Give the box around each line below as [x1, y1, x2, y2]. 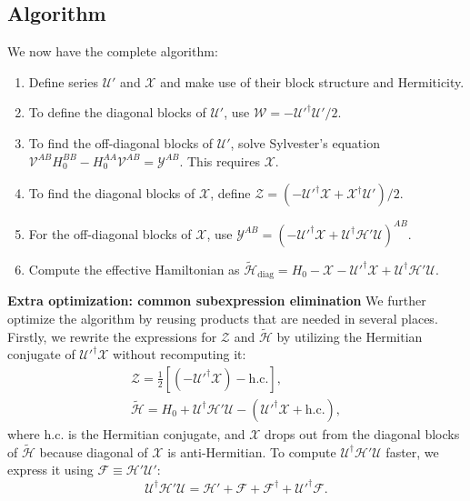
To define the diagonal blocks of [28, 103, 206, 122]
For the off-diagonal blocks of [28, 224, 192, 243]
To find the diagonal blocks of [28, 184, 195, 203]
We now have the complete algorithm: [7, 42, 218, 61]
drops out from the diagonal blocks [265, 425, 460, 443]
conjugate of [7, 345, 75, 364]
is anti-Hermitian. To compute [167, 442, 336, 461]
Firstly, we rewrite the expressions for [7, 326, 217, 346]
